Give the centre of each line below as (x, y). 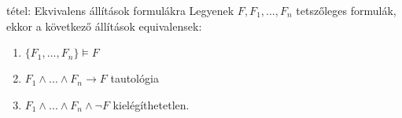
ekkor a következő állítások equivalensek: (104, 26)
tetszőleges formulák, (346, 10)
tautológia (135, 78)
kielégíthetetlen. (151, 104)
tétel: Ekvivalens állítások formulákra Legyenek (120, 10)
